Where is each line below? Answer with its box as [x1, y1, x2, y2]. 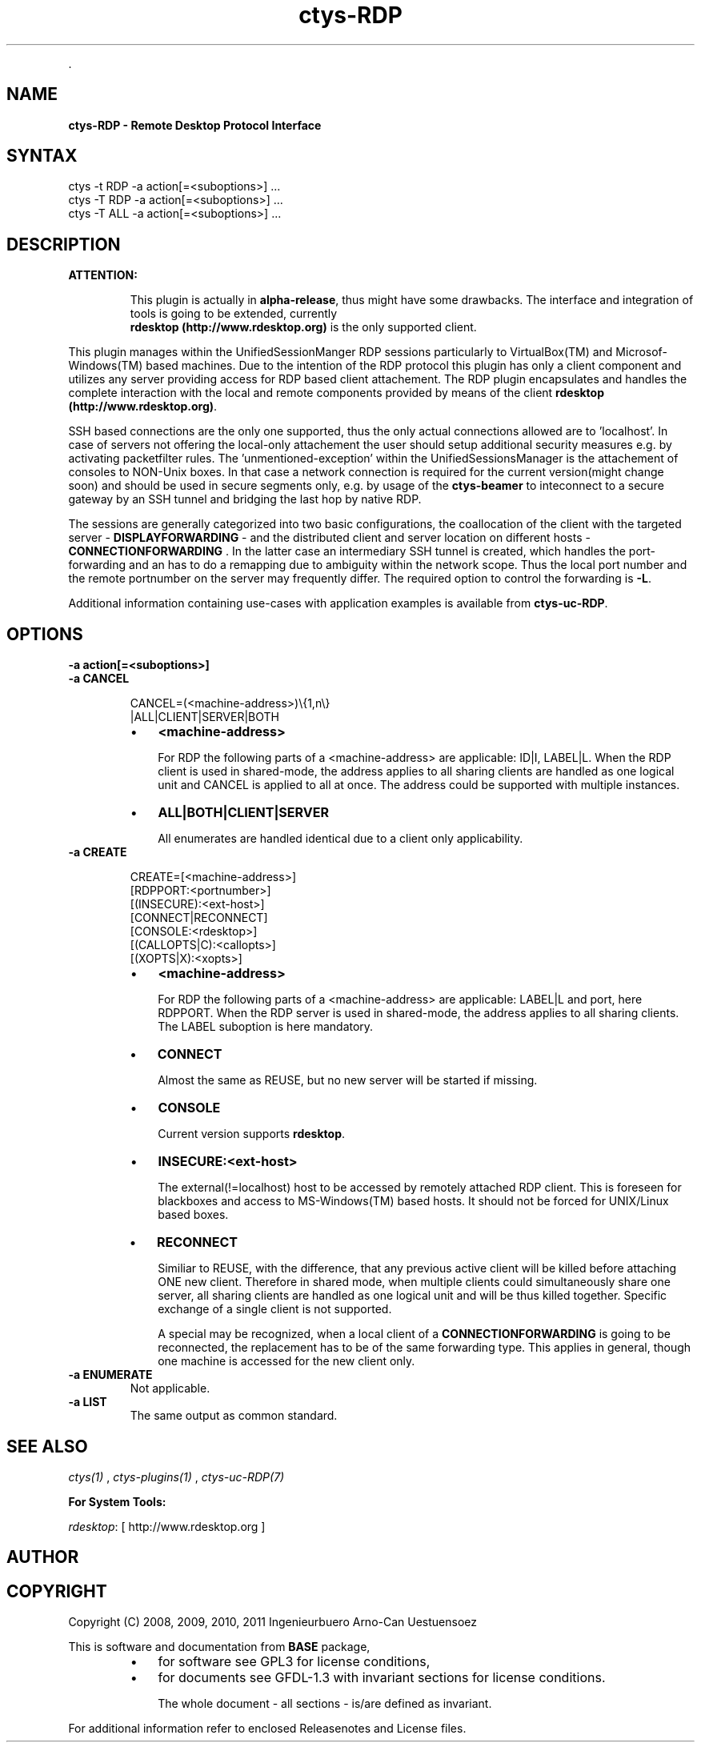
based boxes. [158, 1208, 229, 1222]
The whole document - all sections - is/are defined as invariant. [158, 1697, 492, 1711]
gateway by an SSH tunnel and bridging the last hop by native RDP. [68, 492, 422, 507]
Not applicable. [130, 1381, 210, 1396]
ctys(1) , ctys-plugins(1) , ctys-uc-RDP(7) [68, 1469, 285, 1484]
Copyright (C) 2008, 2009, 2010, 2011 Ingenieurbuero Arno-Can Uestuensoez [68, 1615, 478, 1629]
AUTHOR [6, 1547, 79, 1568]
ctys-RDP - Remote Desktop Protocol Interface [68, 118, 322, 132]
